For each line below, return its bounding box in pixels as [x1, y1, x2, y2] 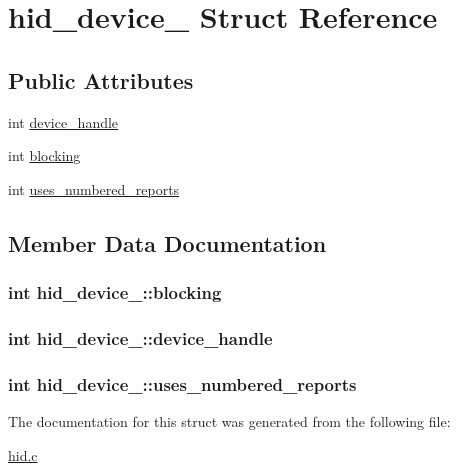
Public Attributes [8, 64, 194, 95]
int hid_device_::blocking [8, 280, 222, 305]
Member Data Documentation [8, 227, 327, 258]
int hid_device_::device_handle [8, 325, 273, 350]
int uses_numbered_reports [8, 178, 180, 199]
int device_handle [8, 111, 119, 132]
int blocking [8, 145, 81, 166]
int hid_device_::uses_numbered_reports [8, 371, 357, 396]
